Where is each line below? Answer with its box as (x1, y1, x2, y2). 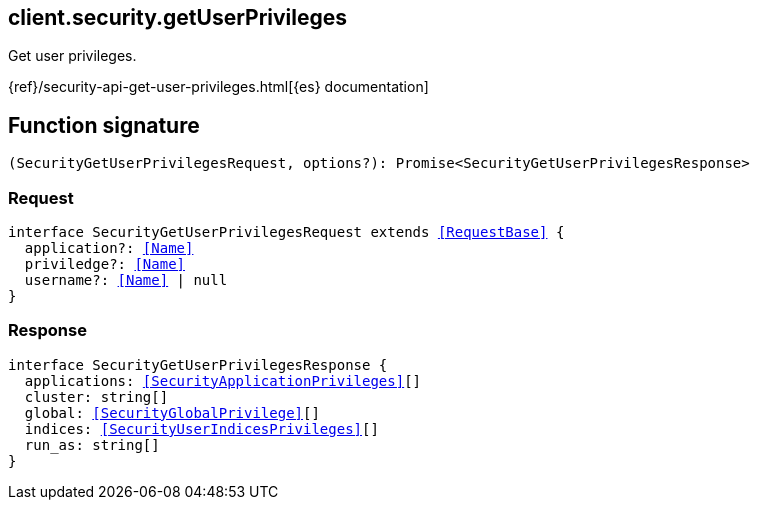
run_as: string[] (24, 436, 160, 453)
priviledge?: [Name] (24, 256, 186, 273)
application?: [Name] (24, 240, 194, 257)
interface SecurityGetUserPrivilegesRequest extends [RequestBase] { (8, 224, 565, 241)
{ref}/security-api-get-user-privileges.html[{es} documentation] (8, 78, 429, 96)
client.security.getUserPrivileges (8, 5, 348, 30)
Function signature (8, 112, 200, 138)
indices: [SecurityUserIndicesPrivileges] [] (24, 420, 379, 437)
